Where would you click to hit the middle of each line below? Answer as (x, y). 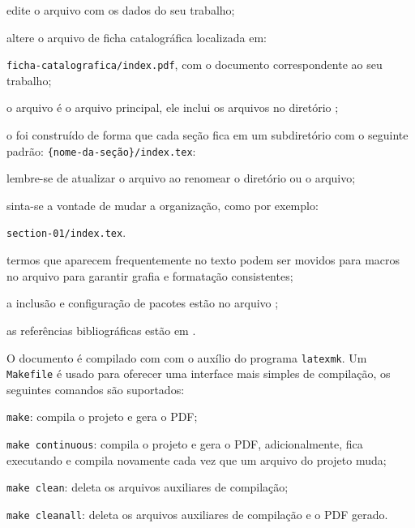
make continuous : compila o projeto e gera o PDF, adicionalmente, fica (185, 444)
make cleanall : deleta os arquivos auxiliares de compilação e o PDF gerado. (197, 514)
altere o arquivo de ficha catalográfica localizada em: (137, 37)
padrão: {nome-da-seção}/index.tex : (101, 150)
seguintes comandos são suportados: (96, 389)
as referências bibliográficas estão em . (101, 330)
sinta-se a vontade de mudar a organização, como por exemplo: (163, 205)
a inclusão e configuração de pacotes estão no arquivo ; (143, 303)
